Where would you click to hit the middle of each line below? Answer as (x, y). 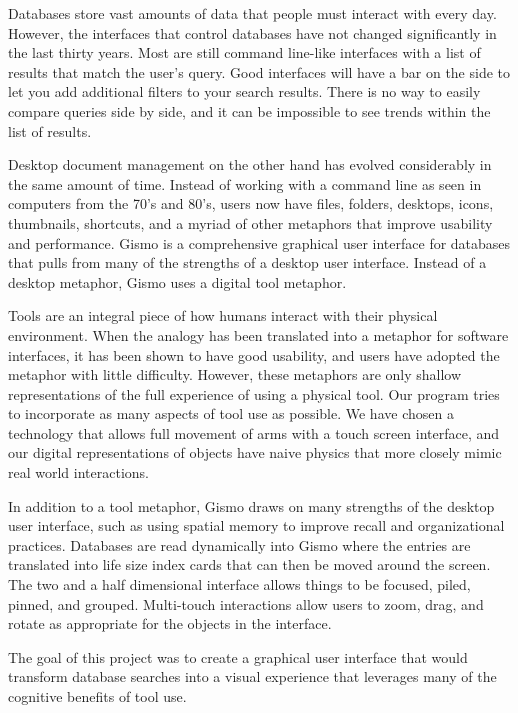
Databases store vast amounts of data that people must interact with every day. (252, 13)
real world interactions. (78, 472)
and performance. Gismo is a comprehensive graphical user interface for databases (259, 242)
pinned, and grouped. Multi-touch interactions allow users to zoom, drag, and (246, 603)
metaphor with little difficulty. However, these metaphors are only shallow (235, 374)
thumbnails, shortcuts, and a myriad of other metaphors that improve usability (250, 222)
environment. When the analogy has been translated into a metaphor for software (258, 334)
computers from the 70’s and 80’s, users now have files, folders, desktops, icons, (251, 203)
